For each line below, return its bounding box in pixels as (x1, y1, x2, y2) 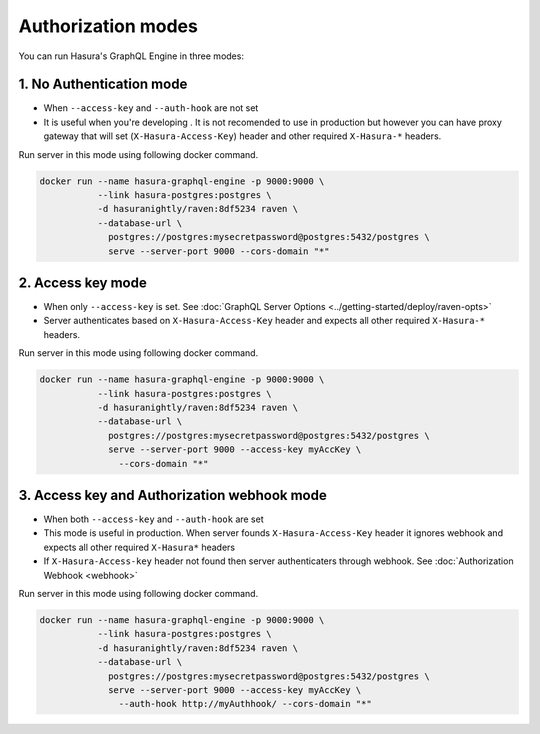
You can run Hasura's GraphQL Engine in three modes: (18, 50, 245, 62)
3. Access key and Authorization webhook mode (18, 486, 327, 504)
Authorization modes (18, 15, 199, 37)
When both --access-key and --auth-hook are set (43, 513, 264, 525)
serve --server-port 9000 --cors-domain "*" (108, 245, 330, 257)
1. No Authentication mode (18, 76, 188, 93)
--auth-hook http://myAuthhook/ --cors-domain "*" (118, 698, 372, 710)
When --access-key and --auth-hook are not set (43, 102, 259, 114)
